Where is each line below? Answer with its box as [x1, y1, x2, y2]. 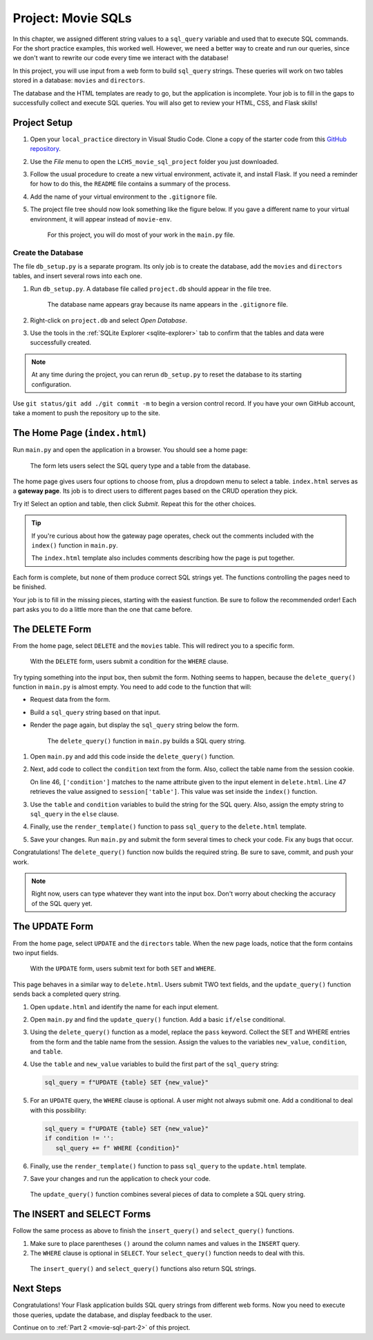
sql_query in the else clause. [30, 810, 119, 818]
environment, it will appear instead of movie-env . [30, 215, 172, 223]
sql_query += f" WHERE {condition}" [55, 1144, 180, 1152]
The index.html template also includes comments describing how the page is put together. [31, 554, 295, 562]
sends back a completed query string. [12, 990, 121, 998]
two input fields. [12, 948, 59, 957]
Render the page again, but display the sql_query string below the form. [30, 721, 240, 730]
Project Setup [12, 116, 73, 128]
